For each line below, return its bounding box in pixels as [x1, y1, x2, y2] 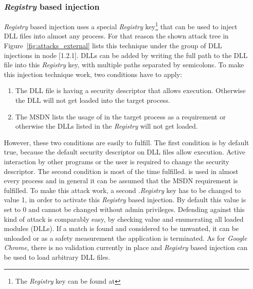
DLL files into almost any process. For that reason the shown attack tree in [4, 31, 229, 41]
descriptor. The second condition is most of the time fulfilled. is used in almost [4, 166, 239, 176]
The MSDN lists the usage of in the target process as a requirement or [15, 111, 226, 121]
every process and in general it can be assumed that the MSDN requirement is [4, 175, 238, 186]
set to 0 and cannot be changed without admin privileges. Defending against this [4, 204, 245, 214]
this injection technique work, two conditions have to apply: [4, 69, 182, 79]
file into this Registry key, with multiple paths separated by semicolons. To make [4, 59, 244, 70]
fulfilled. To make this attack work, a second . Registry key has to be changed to [4, 185, 241, 195]
